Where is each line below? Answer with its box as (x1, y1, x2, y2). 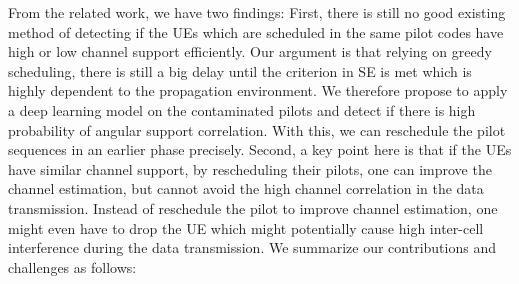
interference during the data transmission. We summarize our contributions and (8, 237, 496, 258)
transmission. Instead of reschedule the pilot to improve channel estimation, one (8, 197, 498, 218)
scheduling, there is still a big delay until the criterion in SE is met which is (8, 60, 472, 81)
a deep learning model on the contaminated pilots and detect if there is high (8, 99, 476, 120)
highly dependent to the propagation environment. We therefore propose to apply (8, 80, 508, 101)
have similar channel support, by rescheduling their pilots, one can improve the (8, 158, 492, 179)
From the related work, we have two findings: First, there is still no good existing (8, 2, 506, 22)
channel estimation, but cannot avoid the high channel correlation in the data (8, 178, 484, 199)
